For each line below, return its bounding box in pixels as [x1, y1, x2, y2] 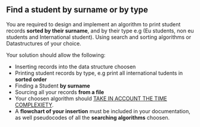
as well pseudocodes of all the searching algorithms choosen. [14, 114, 170, 121]
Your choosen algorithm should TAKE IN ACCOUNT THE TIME [14, 95, 167, 102]
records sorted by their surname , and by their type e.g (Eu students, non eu [6, 27, 194, 34]
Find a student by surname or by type [6, 5, 148, 15]
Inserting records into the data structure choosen [14, 63, 136, 70]
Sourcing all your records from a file [14, 88, 104, 95]
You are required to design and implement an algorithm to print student [6, 20, 181, 28]
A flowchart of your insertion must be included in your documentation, [14, 107, 191, 114]
